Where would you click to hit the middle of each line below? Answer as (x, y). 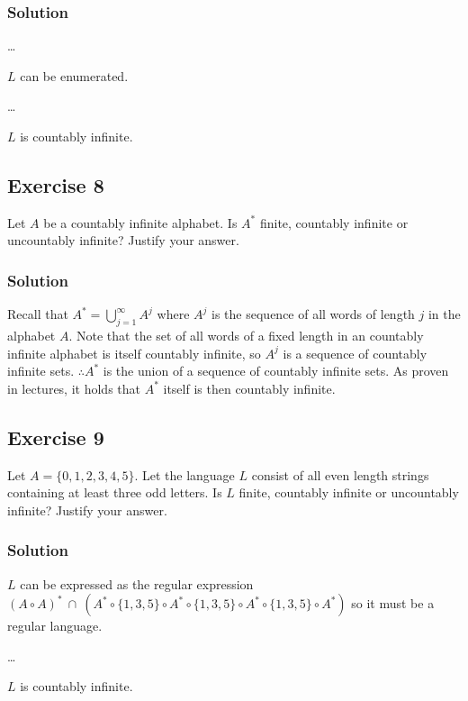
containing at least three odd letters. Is (115, 492)
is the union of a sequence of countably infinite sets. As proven (276, 371)
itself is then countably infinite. (249, 388)
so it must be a (393, 603)
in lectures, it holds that (74, 388)
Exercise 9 (56, 437)
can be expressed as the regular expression (137, 583)
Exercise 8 (56, 184)
